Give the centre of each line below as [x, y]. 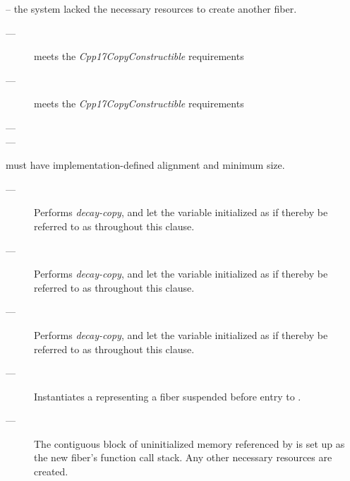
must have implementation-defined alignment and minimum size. [145, 165]
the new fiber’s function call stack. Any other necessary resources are [183, 457]
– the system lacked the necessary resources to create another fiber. [151, 8]
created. [51, 471]
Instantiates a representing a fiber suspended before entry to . [168, 396]
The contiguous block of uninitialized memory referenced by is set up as [189, 443]
